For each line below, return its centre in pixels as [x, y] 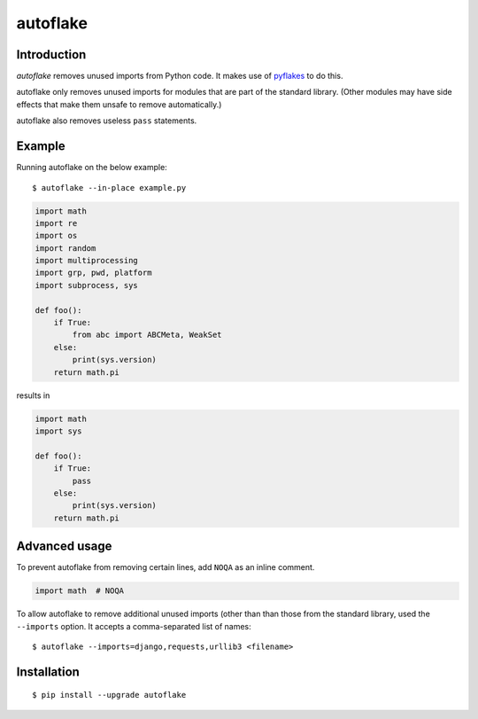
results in [33, 395]
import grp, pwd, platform [93, 273]
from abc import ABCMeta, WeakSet [147, 335]
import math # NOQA [79, 591]
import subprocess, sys [87, 285]
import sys [58, 431]
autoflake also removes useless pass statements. [107, 121]
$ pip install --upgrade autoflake [109, 695]
